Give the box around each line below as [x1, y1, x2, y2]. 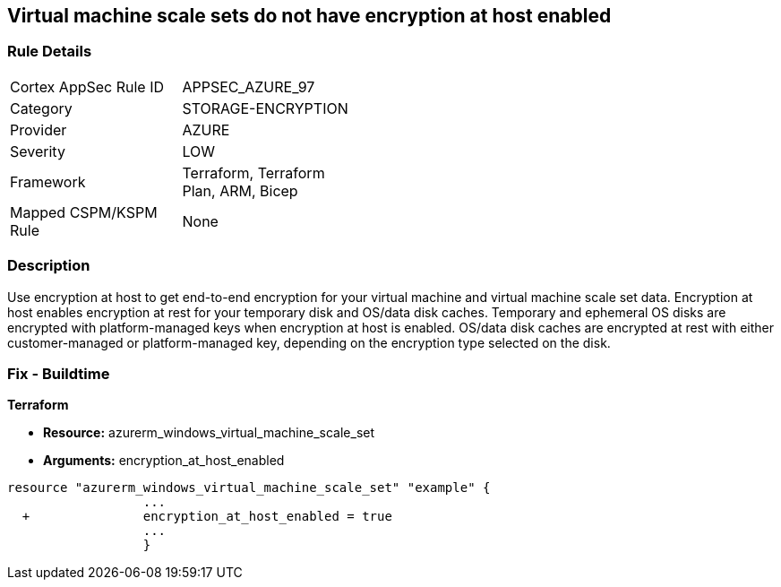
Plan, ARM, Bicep [182, 181, 298, 200]
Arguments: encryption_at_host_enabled [43, 453, 285, 469]
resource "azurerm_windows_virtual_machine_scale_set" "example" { [7, 480, 491, 496]
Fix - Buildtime [7, 364, 110, 383]
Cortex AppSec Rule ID [10, 77, 165, 96]
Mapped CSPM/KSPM [10, 203, 158, 221]
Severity [10, 142, 65, 160]
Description [7, 256, 90, 275]
